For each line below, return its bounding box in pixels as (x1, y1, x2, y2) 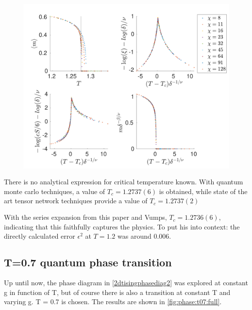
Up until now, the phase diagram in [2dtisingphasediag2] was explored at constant (4, 277, 248, 288)
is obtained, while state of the (159, 186, 248, 196)
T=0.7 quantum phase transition (4, 255, 172, 270)
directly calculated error (4, 231, 75, 241)
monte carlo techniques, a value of (4, 186, 105, 196)
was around (118, 231, 151, 241)
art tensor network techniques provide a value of (4, 196, 148, 206)
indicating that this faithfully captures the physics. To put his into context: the (4, 221, 240, 231)
